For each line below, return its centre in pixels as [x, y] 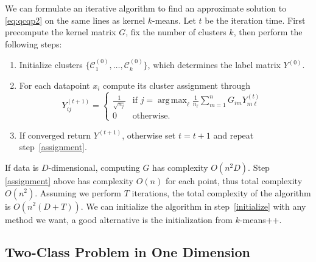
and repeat [233, 135]
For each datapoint [54, 85]
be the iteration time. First [255, 20]
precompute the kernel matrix [61, 32]
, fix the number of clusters [176, 32]
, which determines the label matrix [214, 65]
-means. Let [174, 20]
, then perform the [268, 32]
